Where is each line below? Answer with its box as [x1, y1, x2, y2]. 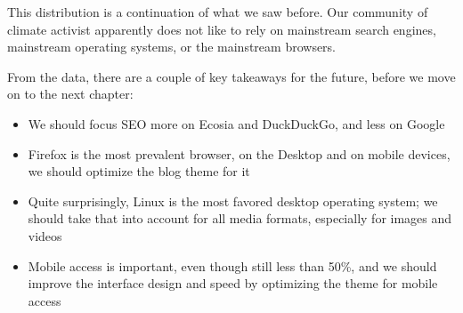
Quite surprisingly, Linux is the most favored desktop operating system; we [28, 191, 438, 210]
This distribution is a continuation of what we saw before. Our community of [7, 3, 428, 20]
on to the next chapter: [7, 84, 134, 103]
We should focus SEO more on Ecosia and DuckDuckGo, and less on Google [28, 114, 445, 132]
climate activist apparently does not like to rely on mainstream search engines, [7, 20, 436, 38]
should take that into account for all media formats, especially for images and [28, 209, 452, 228]
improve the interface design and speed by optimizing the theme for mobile [28, 274, 438, 293]
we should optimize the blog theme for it [28, 162, 250, 181]
